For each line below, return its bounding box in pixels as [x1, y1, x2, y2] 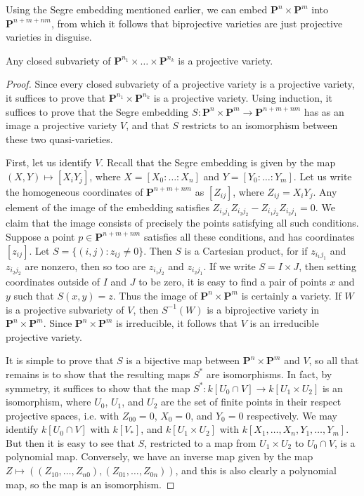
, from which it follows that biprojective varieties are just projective [51, 15, 343, 30]
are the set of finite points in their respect [161, 394, 342, 409]
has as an [304, 104, 344, 119]
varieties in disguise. [6, 29, 92, 44]
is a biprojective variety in [207, 302, 320, 316]
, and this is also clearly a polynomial [175, 463, 337, 478]
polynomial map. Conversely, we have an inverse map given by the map [6, 449, 313, 464]
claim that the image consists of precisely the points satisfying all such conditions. [6, 215, 359, 230]
